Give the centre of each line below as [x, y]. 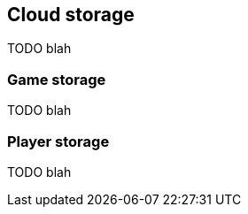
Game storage [57, 79]
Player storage [58, 141]
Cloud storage [71, 15]
